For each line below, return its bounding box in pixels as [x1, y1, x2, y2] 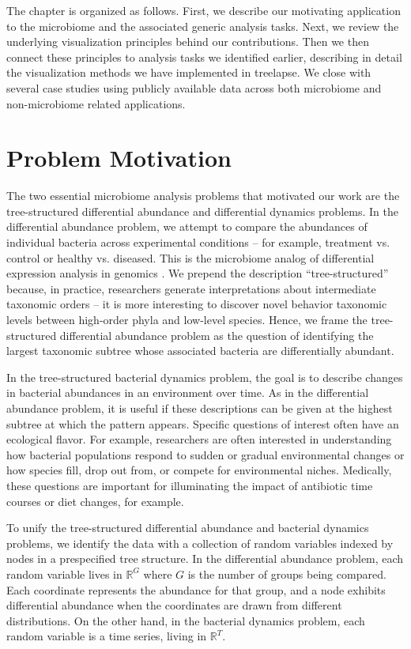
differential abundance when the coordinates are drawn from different [6, 597, 342, 613]
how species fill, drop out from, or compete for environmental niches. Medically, [6, 462, 392, 478]
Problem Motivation [6, 141, 232, 174]
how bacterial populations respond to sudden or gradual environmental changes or [6, 446, 405, 462]
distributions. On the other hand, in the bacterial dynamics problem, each [6, 612, 365, 628]
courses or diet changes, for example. [6, 492, 184, 509]
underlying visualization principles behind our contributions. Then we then [6, 33, 369, 50]
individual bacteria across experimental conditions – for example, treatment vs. [6, 234, 390, 251]
